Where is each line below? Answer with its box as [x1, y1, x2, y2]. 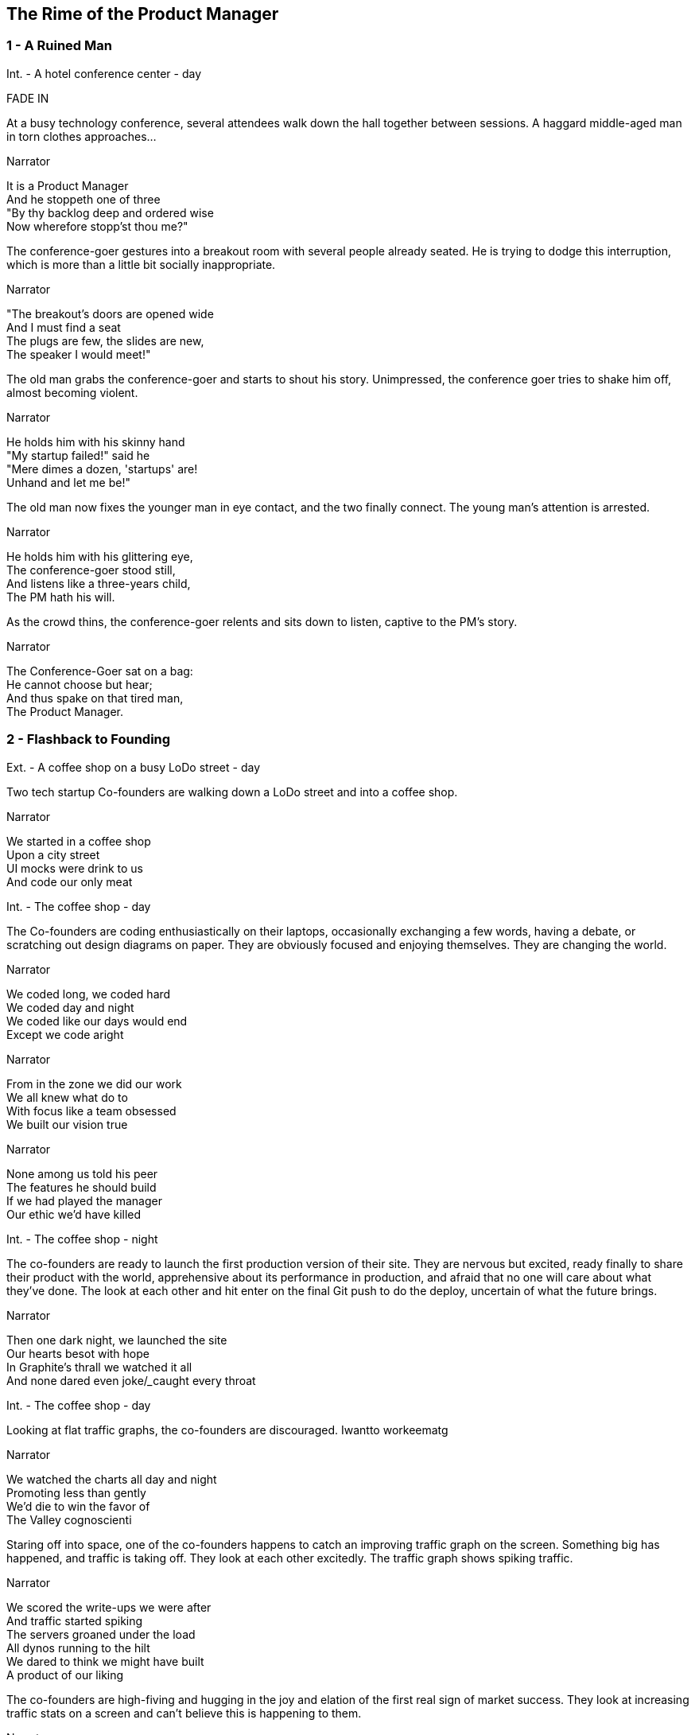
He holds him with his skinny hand [6, 434, 185, 449]
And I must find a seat [6, 320, 121, 334]
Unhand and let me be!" [6, 475, 130, 489]
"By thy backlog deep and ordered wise [6, 205, 214, 220]
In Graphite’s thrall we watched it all [6, 1360, 192, 1374]
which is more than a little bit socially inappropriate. [6, 257, 276, 271]
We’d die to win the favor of [6, 1499, 150, 1513]
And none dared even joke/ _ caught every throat [6, 1373, 256, 1387]
